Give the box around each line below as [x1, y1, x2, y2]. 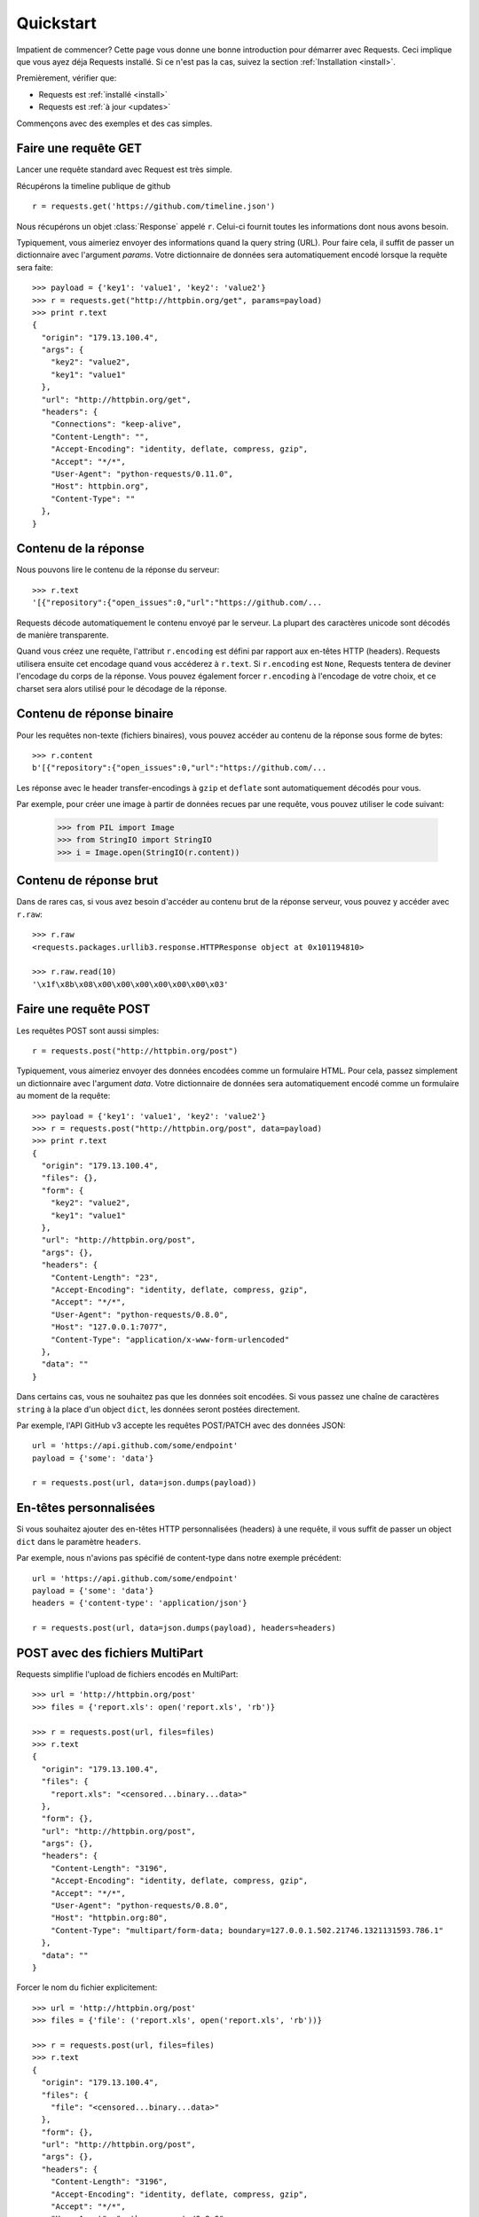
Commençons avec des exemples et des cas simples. [16, 118, 213, 129]
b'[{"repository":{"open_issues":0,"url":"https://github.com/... [32, 763, 327, 773]
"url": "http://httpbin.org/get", [41, 395, 192, 404]
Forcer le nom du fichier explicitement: [16, 1982, 158, 1993]
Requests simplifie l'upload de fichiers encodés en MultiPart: [16, 1669, 239, 1680]
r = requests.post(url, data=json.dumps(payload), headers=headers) [32, 1623, 336, 1633]
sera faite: [16, 262, 53, 272]
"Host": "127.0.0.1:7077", [50, 1322, 169, 1332]
